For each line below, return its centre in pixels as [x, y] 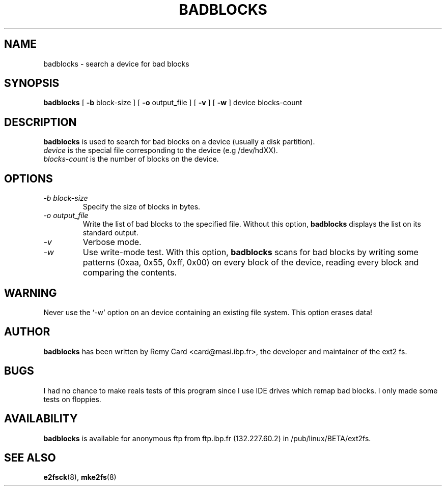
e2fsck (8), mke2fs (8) [80, 477]
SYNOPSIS [32, 83]
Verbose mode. [112, 242]
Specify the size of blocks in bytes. [142, 207]
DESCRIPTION [40, 122]
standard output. [110, 233]
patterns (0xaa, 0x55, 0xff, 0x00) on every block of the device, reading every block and [251, 263]
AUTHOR [27, 332]
